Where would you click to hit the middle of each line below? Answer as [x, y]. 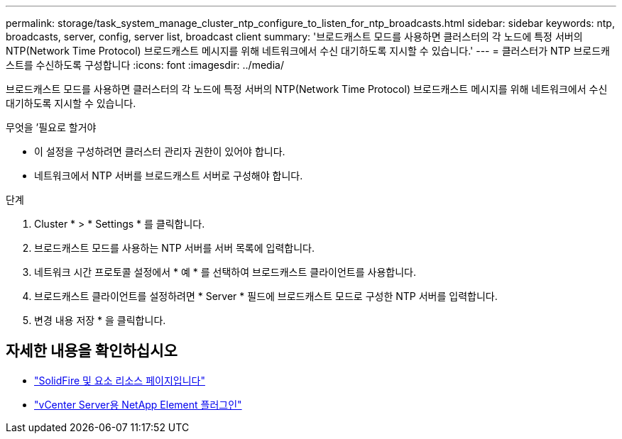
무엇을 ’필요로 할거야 [51, 127]
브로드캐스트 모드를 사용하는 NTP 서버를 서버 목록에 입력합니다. [175, 248]
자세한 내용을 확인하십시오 [92, 351]
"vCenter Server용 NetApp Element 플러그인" [138, 404]
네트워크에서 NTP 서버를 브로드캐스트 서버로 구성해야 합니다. [169, 176]
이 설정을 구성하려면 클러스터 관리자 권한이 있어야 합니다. [160, 151]
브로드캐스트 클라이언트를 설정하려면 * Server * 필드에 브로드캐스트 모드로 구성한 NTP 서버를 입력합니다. [266, 296]
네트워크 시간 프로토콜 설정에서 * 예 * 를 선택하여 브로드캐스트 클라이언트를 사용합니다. [225, 272]
